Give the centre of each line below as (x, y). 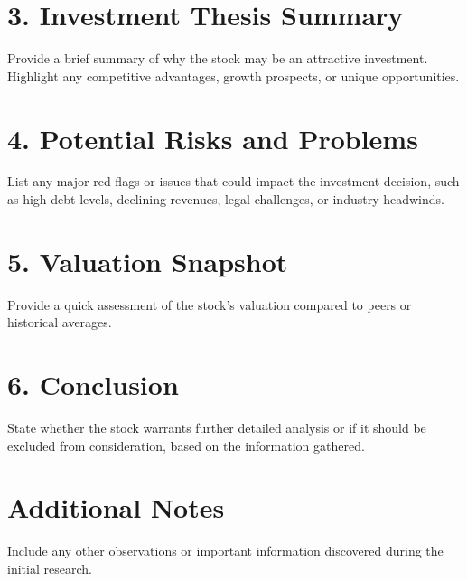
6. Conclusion (93, 384)
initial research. (50, 568)
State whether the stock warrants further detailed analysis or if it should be (217, 428)
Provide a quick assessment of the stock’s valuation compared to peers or (210, 304)
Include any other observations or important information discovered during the (225, 551)
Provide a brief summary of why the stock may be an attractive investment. (218, 58)
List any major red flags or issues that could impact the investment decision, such (233, 181)
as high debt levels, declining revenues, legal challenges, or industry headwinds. (226, 199)
